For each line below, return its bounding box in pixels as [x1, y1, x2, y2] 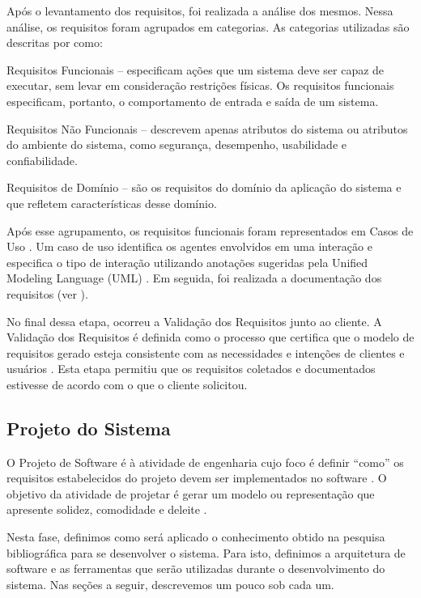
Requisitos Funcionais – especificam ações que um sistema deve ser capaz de [6, 61, 385, 78]
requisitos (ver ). [6, 285, 88, 302]
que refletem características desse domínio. [6, 194, 217, 211]
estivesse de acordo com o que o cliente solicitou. [6, 375, 248, 392]
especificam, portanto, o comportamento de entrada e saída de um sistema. [6, 92, 379, 109]
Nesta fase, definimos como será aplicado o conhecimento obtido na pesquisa [6, 528, 385, 545]
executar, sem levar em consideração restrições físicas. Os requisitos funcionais [6, 77, 394, 94]
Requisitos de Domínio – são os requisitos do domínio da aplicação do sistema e [6, 179, 402, 196]
